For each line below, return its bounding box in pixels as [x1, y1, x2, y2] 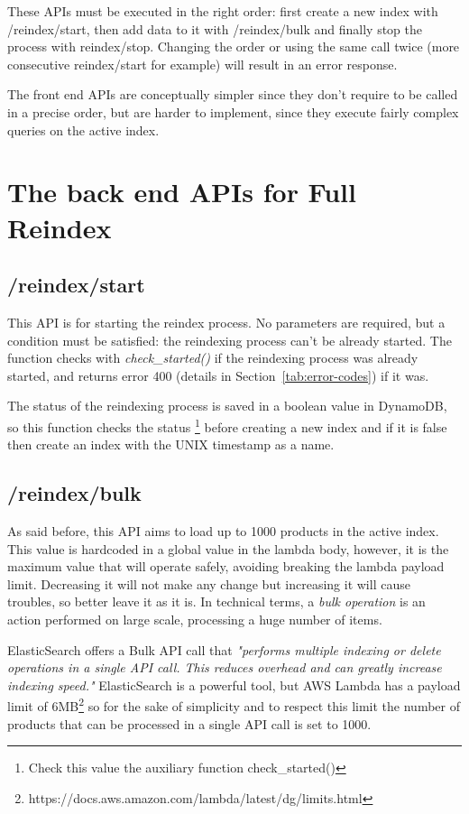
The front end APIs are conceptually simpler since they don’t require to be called [7, 85, 458, 104]
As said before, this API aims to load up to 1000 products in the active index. [7, 521, 439, 540]
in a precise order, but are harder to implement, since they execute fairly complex [7, 102, 459, 121]
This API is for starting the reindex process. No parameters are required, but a [7, 312, 446, 331]
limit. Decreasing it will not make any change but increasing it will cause [7, 574, 410, 593]
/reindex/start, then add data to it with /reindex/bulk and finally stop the [7, 19, 423, 38]
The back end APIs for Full [7, 173, 356, 210]
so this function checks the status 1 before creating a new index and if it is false [7, 414, 447, 436]
